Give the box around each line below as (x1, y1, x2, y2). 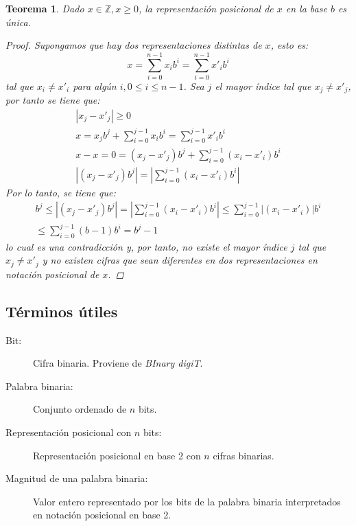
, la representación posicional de (138, 1, 274, 15)
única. (5, 14, 31, 29)
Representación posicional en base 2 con (33, 448, 201, 462)
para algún (73, 78, 117, 93)
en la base (285, 1, 327, 15)
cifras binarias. (213, 448, 274, 462)
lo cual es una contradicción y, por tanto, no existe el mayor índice (5, 239, 287, 253)
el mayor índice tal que (215, 78, 311, 93)
